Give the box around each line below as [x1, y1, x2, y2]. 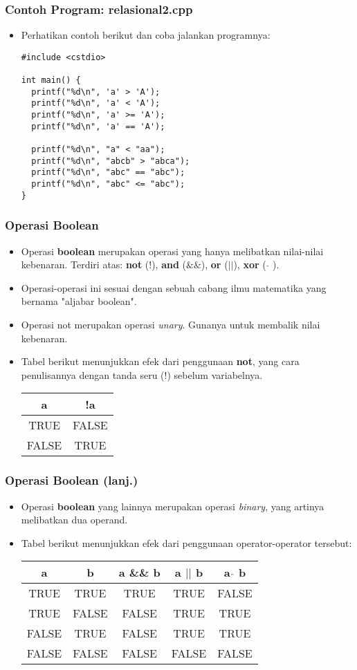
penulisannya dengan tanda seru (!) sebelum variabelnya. [21, 367, 263, 382]
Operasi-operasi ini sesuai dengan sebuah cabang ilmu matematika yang [21, 280, 327, 295]
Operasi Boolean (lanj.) [5, 472, 138, 489]
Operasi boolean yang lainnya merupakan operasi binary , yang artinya [21, 499, 324, 513]
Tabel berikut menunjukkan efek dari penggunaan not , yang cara [21, 354, 300, 369]
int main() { [21, 75, 81, 86]
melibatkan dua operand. [21, 512, 128, 527]
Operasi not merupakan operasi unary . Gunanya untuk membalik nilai [21, 317, 320, 331]
